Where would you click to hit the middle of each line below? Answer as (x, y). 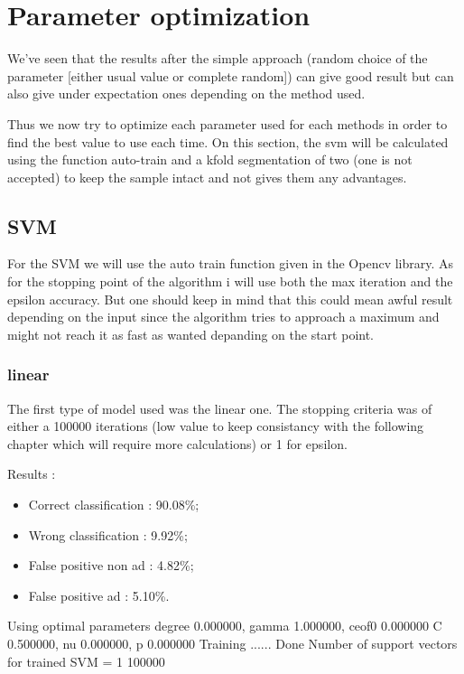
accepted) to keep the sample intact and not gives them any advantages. (207, 177)
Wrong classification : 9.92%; (108, 534)
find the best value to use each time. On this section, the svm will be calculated (228, 141)
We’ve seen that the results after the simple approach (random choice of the (218, 58)
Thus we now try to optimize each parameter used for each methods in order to (227, 123)
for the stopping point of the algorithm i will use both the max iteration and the (230, 281)
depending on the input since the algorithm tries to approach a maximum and (223, 317)
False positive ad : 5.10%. (99, 595)
